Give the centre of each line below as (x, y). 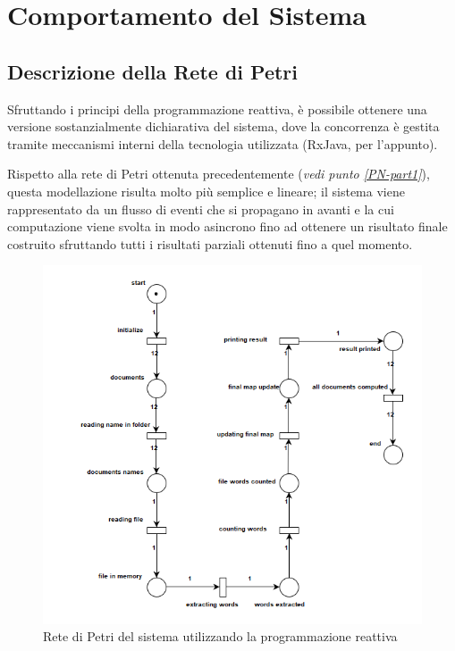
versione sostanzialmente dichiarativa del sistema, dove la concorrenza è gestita (223, 126)
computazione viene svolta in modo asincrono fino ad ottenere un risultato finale (227, 226)
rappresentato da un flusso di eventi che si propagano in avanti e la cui (201, 209)
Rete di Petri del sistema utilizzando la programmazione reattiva (220, 636)
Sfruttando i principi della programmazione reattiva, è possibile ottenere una (217, 108)
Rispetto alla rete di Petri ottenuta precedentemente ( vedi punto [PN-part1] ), (219, 174)
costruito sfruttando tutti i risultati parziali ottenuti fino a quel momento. (210, 243)
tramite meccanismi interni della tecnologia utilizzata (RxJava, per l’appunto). (223, 143)
